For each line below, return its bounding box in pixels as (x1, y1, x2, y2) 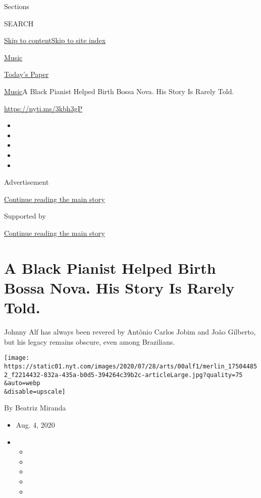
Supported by (4, 211, 46, 221)
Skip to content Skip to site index (4, 35, 106, 46)
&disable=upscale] (4, 388, 66, 395)
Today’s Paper (4, 69, 49, 79)
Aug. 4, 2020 (16, 420, 55, 430)
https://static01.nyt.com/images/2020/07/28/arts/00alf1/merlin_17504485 (4, 362, 257, 370)
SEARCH (4, 18, 34, 28)
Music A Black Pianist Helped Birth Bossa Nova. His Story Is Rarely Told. (4, 86, 234, 96)
